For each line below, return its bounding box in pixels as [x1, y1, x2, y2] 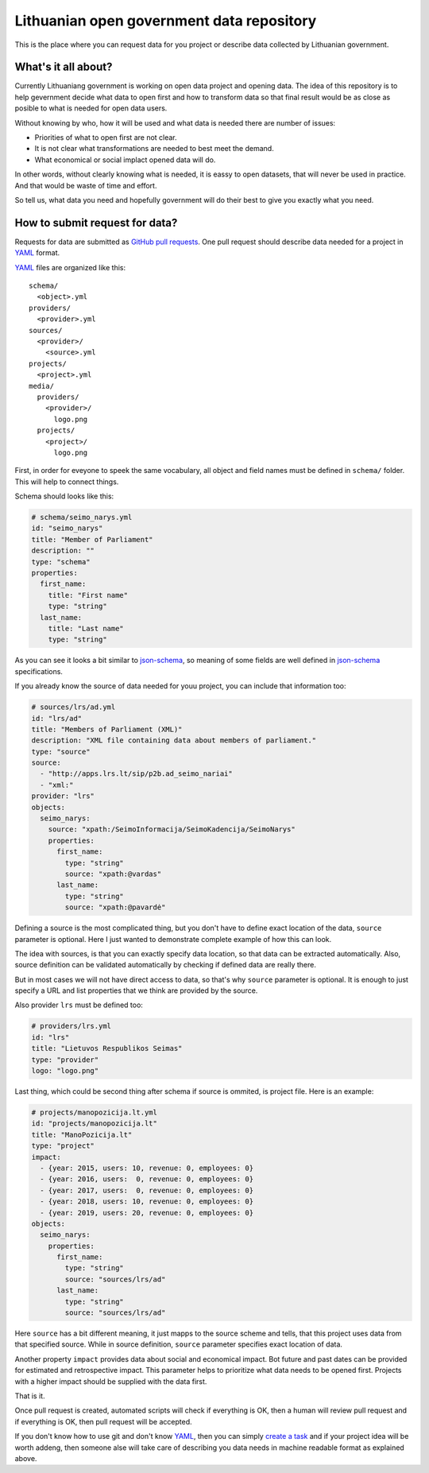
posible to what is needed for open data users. [14, 103, 168, 113]
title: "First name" [48, 591, 129, 599]
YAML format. [14, 248, 60, 258]
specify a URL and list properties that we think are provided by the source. [14, 986, 258, 995]
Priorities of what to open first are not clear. [34, 133, 178, 142]
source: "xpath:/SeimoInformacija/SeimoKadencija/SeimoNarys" [48, 825, 296, 834]
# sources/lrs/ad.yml [31, 703, 116, 711]
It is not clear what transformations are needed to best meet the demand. [34, 144, 274, 153]
